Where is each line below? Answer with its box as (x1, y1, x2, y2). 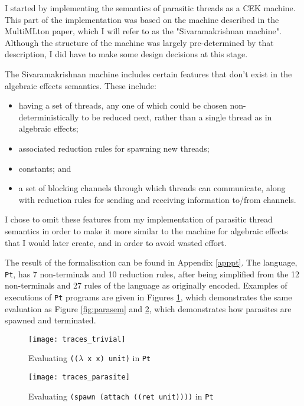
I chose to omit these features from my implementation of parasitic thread (5, 213, 273, 225)
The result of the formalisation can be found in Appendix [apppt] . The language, (5, 256, 298, 269)
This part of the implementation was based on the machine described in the (5, 13, 279, 25)
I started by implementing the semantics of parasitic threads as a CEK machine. (5, 2, 296, 14)
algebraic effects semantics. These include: (5, 79, 156, 91)
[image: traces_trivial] (28, 335, 126, 343)
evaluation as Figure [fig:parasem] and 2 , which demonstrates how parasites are (5, 302, 292, 315)
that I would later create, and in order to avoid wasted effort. (5, 236, 227, 248)
